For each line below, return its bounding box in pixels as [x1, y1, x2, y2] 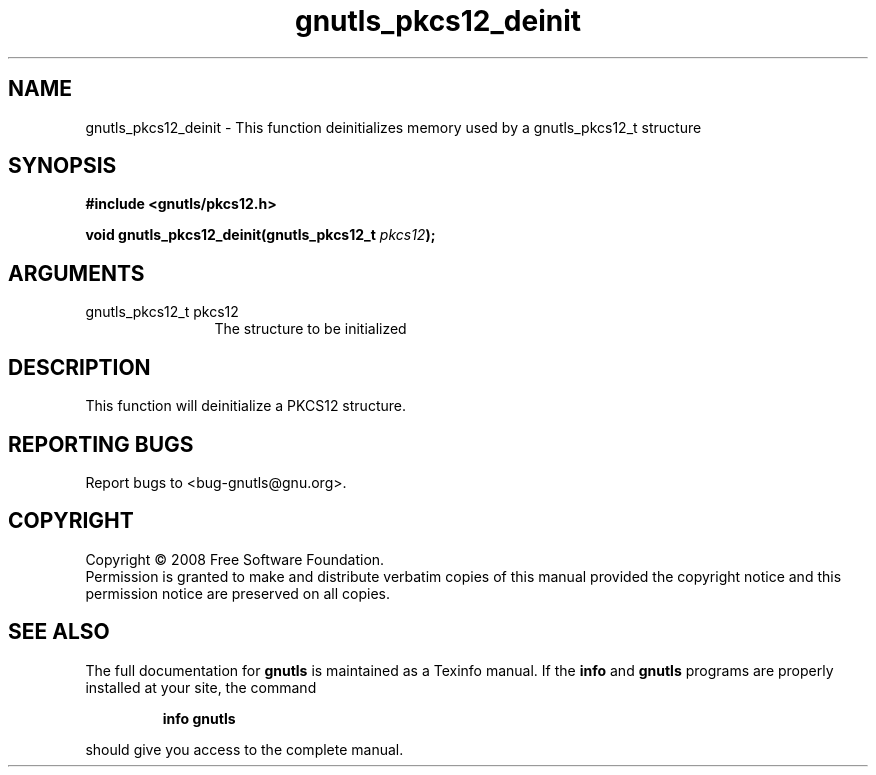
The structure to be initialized [214, 320, 407, 338]
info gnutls [162, 709, 236, 727]
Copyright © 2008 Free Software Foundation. [85, 550, 385, 568]
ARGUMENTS [8, 260, 145, 286]
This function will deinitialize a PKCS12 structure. [85, 397, 406, 415]
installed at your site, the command [85, 678, 317, 696]
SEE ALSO [8, 619, 110, 645]
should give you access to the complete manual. [85, 740, 404, 758]
